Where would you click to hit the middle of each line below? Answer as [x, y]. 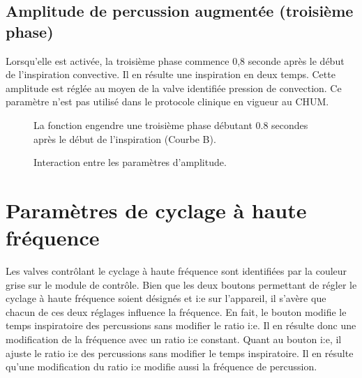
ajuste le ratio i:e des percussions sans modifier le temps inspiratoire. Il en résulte [180, 353]
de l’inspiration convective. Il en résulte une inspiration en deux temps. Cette [171, 74]
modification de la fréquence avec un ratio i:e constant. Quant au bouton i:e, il [174, 339]
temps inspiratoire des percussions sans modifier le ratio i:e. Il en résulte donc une [181, 325]
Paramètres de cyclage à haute [156, 210]
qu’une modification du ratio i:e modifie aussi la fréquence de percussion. [161, 366]
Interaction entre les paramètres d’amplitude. [130, 162]
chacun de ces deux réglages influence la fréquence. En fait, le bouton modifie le [176, 311]
